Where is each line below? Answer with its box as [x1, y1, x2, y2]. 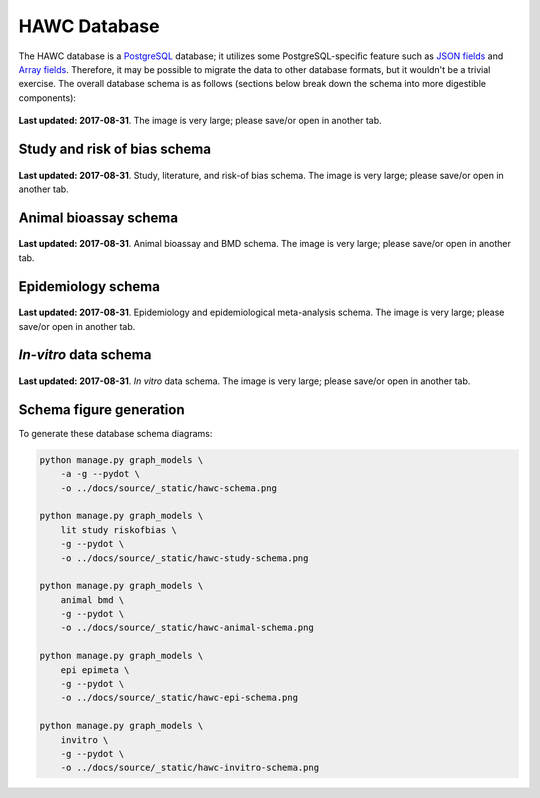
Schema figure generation [18, 401, 185, 418]
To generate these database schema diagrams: [18, 427, 213, 439]
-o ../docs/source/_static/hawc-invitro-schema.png [60, 762, 320, 774]
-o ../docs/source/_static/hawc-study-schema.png [60, 552, 309, 564]
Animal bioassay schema [18, 209, 179, 226]
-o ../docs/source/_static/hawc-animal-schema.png [60, 622, 314, 634]
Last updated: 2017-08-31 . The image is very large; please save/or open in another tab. [18, 115, 382, 127]
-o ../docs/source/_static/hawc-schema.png [60, 482, 277, 494]
